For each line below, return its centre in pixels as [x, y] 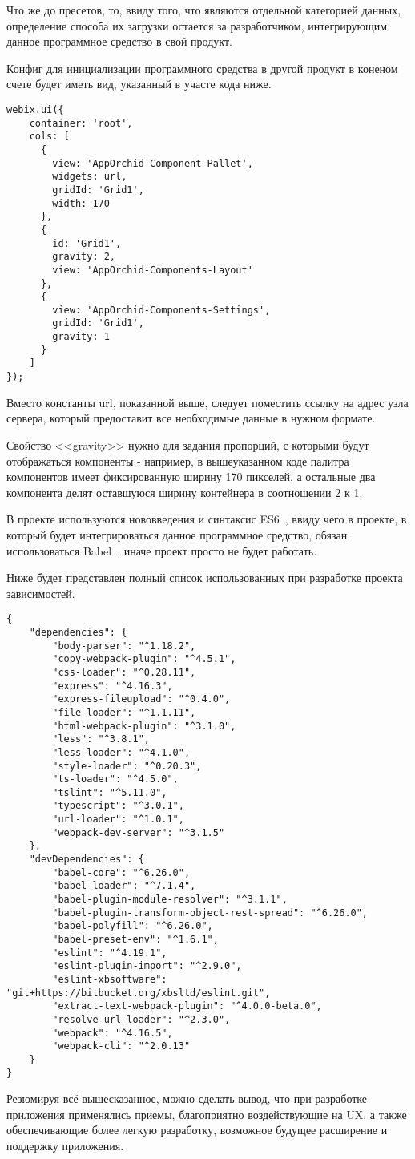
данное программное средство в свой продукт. [119, 41]
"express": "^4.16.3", [113, 686]
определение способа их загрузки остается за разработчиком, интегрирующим [197, 25]
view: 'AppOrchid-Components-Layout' [153, 270]
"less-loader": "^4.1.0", [121, 752]
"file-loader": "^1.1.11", [124, 712]
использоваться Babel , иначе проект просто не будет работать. [162, 550]
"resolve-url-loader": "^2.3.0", [141, 1019]
